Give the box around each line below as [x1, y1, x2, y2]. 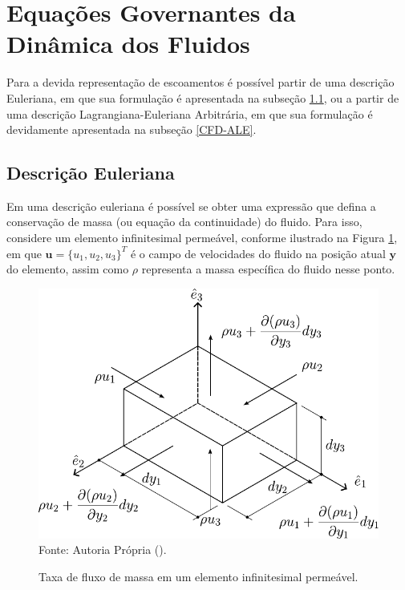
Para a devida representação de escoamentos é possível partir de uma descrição [6, 74, 395, 91]
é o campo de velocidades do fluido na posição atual [130, 244, 386, 261]
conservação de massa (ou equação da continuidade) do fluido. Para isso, [6, 213, 362, 230]
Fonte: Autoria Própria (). [38, 541, 167, 558]
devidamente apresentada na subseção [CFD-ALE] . [6, 121, 257, 138]
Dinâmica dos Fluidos [6, 27, 250, 60]
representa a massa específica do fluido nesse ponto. [141, 261, 395, 277]
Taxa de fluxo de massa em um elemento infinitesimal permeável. [38, 568, 358, 585]
